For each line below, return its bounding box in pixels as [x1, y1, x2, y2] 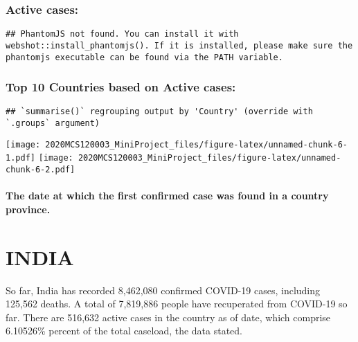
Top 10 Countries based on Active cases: [6, 78, 236, 96]
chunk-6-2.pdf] [6, 165, 75, 175]
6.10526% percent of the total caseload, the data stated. [6, 323, 243, 338]
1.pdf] [6, 153, 35, 163]
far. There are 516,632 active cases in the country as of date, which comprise [6, 309, 331, 324]
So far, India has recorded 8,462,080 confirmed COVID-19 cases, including [6, 282, 321, 297]
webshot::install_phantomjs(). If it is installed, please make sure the [6, 40, 353, 51]
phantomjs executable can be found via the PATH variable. [6, 52, 283, 62]
